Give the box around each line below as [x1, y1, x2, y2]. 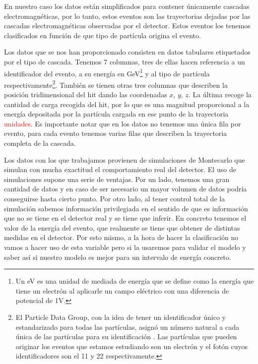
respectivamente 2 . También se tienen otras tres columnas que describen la [4, 78, 228, 90]
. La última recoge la [188, 89, 252, 100]
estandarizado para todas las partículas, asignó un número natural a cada [15, 321, 239, 332]
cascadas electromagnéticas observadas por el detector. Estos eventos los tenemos [4, 20, 251, 31]
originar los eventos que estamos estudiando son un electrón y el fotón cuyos [15, 341, 248, 351]
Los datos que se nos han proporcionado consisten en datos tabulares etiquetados [4, 47, 251, 57]
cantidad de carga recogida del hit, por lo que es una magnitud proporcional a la [4, 99, 250, 109]
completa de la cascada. [4, 138, 76, 148]
